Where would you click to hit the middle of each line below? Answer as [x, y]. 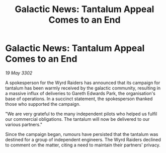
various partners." [24, 124]
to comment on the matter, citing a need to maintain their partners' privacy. [83, 145]
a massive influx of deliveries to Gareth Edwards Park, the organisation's [80, 93]
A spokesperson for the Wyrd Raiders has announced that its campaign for [83, 83]
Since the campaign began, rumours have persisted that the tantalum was [82, 134]
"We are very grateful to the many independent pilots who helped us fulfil [81, 114]
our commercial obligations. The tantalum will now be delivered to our [77, 119]
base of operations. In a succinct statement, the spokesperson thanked [79, 99]
